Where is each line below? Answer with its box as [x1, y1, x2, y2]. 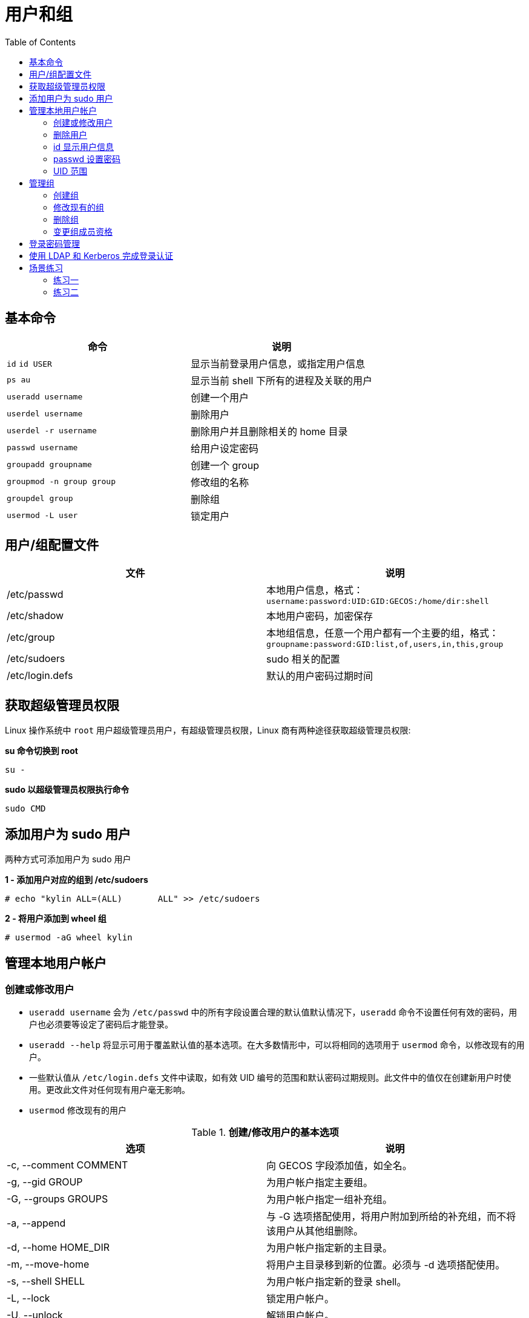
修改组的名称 [191, 476, 249, 488]
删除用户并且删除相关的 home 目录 [191, 425, 348, 438]
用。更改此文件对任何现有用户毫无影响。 [29, 1084, 190, 1095]
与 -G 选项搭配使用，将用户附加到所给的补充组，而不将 [266, 1210, 516, 1223]
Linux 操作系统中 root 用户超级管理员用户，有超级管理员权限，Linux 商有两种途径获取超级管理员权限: [5, 725, 411, 736]
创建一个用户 [191, 391, 249, 404]
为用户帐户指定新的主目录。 [266, 1242, 393, 1254]
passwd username [7, 443, 78, 453]
